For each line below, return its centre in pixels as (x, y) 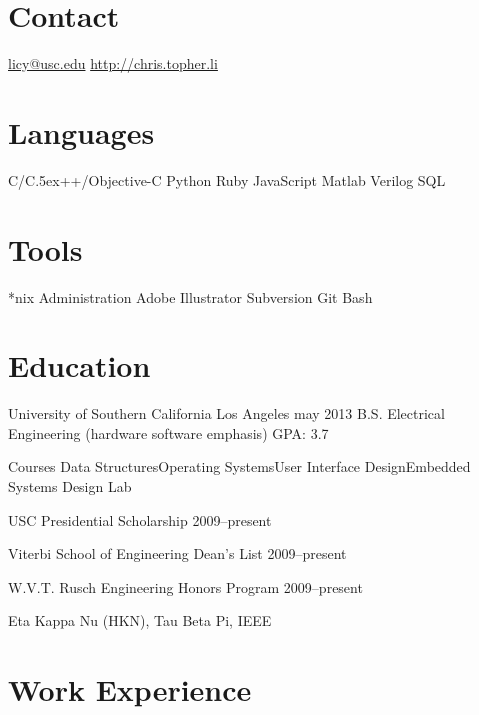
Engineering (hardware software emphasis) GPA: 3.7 (168, 432)
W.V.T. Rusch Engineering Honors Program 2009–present (185, 586)
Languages (81, 131)
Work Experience (130, 689)
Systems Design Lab (70, 486)
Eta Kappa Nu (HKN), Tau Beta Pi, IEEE (140, 620)
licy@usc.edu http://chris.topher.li (113, 63)
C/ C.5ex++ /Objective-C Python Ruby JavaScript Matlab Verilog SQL (227, 179)
